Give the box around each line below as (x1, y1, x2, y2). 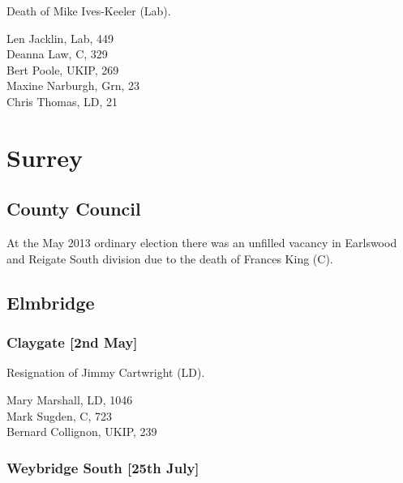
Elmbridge (6, 289, 95, 314)
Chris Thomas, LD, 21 (6, 92, 118, 109)
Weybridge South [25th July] (6, 457, 199, 477)
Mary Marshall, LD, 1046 (6, 391, 133, 408)
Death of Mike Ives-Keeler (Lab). (6, 2, 171, 19)
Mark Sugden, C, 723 (6, 407, 112, 424)
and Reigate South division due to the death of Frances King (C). (6, 250, 333, 267)
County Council (6, 196, 141, 221)
